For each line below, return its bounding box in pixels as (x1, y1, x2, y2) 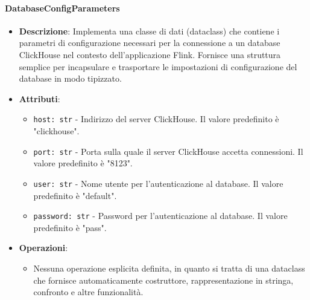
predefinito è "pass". (33, 221, 107, 233)
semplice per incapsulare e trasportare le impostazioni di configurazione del (19, 60, 297, 73)
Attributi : (19, 92, 60, 105)
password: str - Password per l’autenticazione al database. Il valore (33, 209, 288, 222)
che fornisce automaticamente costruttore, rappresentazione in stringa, (33, 273, 294, 286)
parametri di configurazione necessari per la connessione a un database (19, 36, 280, 49)
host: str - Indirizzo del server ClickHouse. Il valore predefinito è (33, 112, 279, 125)
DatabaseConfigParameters (5, 1, 120, 14)
